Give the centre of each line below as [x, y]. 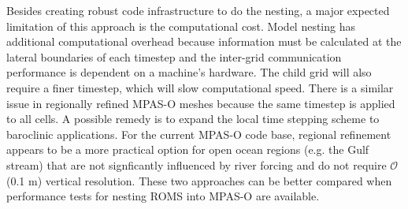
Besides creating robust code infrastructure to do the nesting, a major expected [198, 10]
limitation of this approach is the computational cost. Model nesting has [181, 26]
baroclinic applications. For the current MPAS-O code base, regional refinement [199, 134]
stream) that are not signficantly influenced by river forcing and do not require [197, 164]
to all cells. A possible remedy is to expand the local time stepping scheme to [193, 119]
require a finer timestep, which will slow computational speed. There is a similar [200, 87]
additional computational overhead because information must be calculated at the [204, 41]
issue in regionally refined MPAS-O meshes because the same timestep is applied [201, 103]
